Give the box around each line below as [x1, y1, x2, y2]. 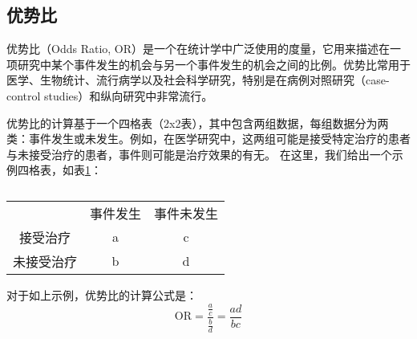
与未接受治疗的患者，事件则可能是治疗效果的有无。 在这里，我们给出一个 [6, 145, 392, 162]
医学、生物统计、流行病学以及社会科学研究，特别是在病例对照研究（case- [6, 71, 390, 88]
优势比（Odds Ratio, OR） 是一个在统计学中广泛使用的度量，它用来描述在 [6, 40, 391, 57]
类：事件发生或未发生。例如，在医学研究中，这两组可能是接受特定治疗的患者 [6, 130, 411, 147]
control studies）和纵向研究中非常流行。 [6, 87, 213, 104]
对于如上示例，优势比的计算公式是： [6, 286, 197, 303]
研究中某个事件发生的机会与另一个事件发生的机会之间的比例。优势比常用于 [17, 55, 411, 72]
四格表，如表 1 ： [17, 161, 102, 178]
